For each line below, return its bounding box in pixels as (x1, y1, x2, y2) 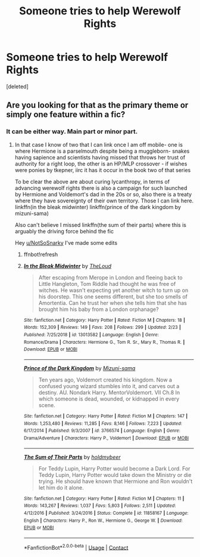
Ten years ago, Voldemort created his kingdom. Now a (38, 376, 173, 383)
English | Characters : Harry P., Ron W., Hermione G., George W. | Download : (23, 518, 183, 524)
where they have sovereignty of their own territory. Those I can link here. (14, 197, 194, 204)
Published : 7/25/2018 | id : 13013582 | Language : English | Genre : (23, 331, 160, 338)
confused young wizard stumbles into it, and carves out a (38, 382, 180, 389)
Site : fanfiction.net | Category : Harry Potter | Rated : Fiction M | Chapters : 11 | (23, 496, 185, 501)
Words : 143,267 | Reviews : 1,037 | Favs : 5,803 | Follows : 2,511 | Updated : (23, 503, 176, 509)
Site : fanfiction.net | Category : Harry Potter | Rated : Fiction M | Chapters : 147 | (23, 413, 188, 419)
